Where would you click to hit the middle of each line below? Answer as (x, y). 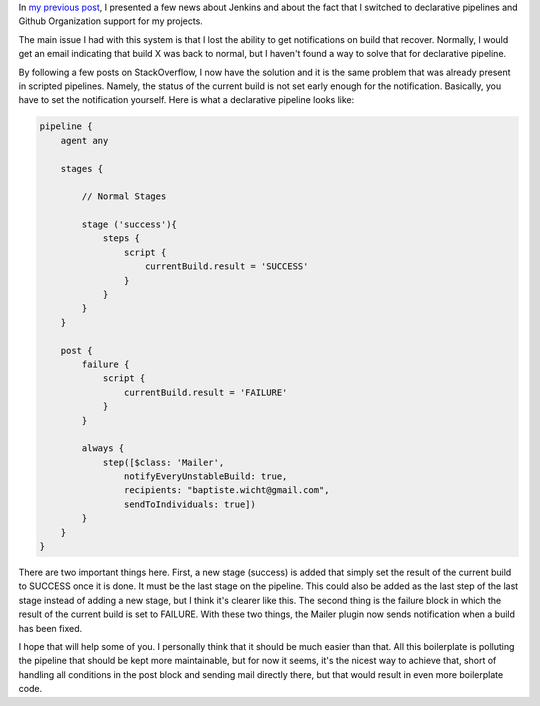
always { (103, 448)
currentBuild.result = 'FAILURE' (205, 392)
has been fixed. (50, 628)
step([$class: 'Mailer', (163, 462)
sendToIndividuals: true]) (190, 504)
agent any (84, 140)
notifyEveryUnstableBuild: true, (205, 476)
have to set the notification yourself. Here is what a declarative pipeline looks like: (186, 100)
